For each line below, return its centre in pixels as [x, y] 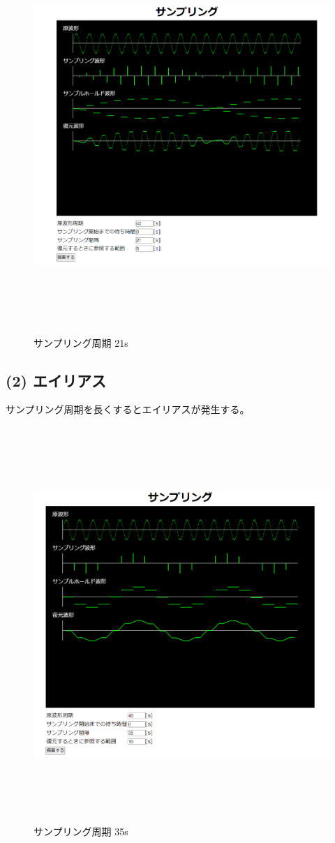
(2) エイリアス [56, 380]
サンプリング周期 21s [81, 342]
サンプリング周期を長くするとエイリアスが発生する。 [128, 409]
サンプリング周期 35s [81, 831]
